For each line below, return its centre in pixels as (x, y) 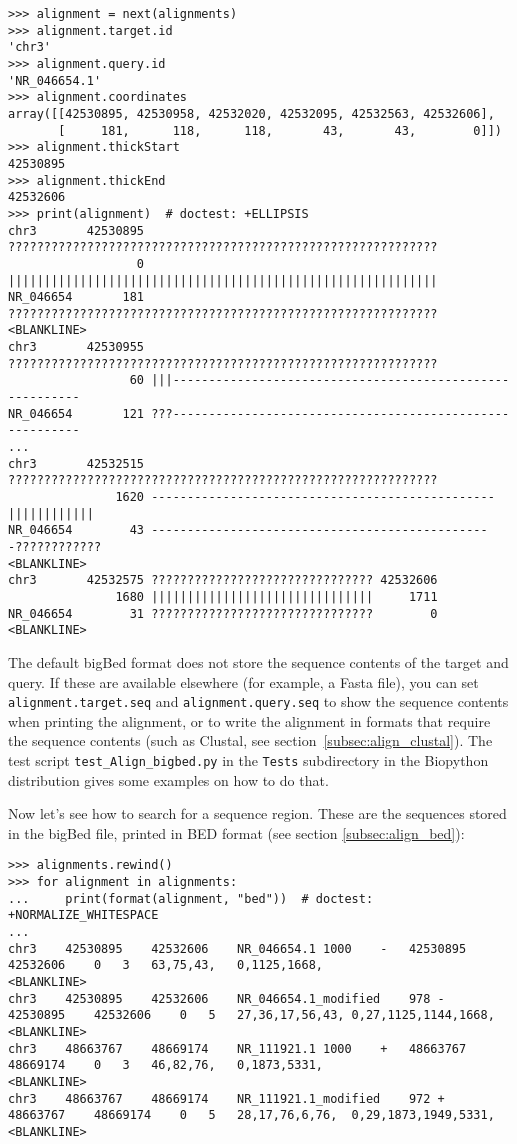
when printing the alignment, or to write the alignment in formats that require (249, 720)
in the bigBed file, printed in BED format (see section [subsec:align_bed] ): (236, 832)
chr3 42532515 (76, 463)
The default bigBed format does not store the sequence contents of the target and (258, 661)
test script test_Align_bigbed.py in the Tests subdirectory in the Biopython (248, 759)
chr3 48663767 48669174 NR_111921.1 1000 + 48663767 (237, 1048)
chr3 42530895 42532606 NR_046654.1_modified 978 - (226, 998)
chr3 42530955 (76, 347)
